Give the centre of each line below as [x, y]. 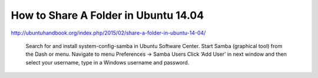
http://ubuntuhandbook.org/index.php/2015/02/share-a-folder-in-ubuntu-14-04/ [108, 33]
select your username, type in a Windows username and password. [107, 62]
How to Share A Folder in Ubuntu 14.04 [107, 15]
